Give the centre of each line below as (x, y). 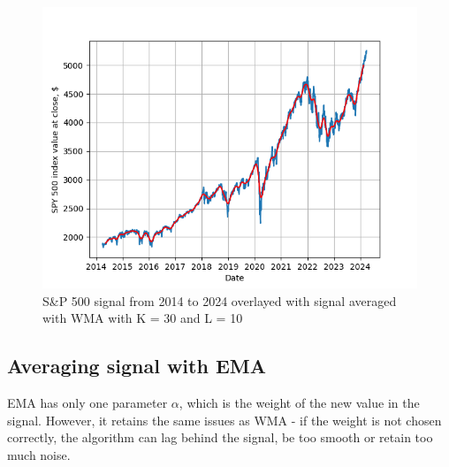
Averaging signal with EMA (137, 366)
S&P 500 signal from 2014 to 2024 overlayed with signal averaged (220, 300)
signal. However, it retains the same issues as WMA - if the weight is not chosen (224, 420)
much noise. (39, 454)
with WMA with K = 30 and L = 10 (143, 318)
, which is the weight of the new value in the (299, 402)
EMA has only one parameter (88, 402)
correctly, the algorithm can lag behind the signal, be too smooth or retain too (220, 437)
